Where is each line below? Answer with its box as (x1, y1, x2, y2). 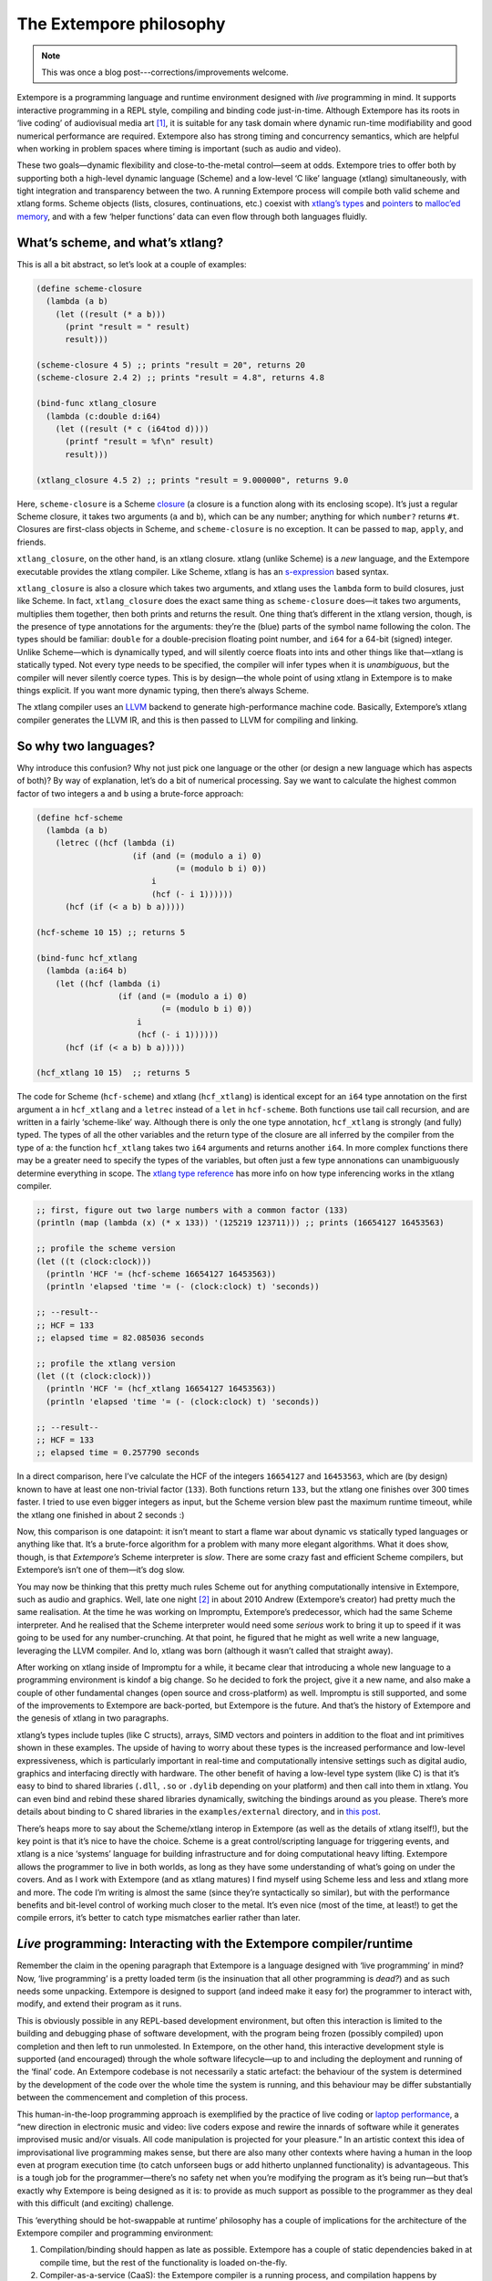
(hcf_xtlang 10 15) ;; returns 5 (36, 1068, 190, 1078)
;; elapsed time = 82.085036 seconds (36, 1332, 205, 1343)
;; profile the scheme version (36, 1244, 177, 1254)
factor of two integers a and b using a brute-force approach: (16, 787, 244, 798)
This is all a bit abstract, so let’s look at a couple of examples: (16, 258, 247, 269)
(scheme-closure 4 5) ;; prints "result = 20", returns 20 (36, 360, 305, 370)
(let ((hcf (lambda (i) (55, 978, 161, 989)
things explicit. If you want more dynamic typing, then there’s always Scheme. (16, 685, 310, 696)
